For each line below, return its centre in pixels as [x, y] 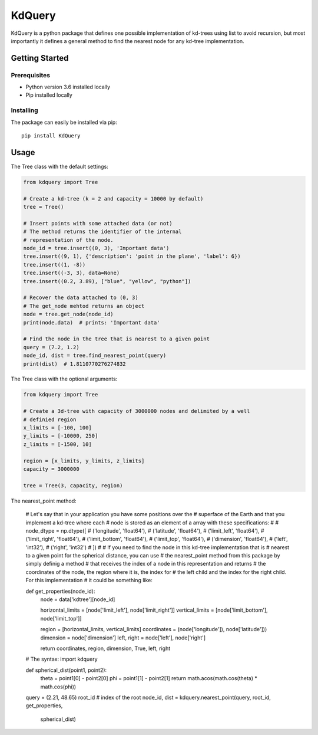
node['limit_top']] [61, 618]
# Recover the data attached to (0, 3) [81, 298]
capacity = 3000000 [51, 469]
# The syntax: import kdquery [62, 659]
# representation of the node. [69, 240]
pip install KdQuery [51, 136]
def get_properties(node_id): [60, 591]
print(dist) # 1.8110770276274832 [74, 364]
